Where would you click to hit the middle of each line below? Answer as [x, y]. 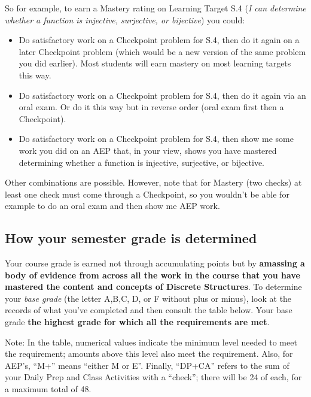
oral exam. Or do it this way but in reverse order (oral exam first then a [151, 107]
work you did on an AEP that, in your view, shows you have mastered [148, 150]
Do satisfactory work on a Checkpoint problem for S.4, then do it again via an [162, 95]
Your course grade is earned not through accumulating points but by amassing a [155, 263]
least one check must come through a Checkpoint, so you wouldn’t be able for [147, 194]
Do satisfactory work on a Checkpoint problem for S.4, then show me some [156, 139]
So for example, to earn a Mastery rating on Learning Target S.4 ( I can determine [155, 8]
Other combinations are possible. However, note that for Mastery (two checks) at [153, 182]
